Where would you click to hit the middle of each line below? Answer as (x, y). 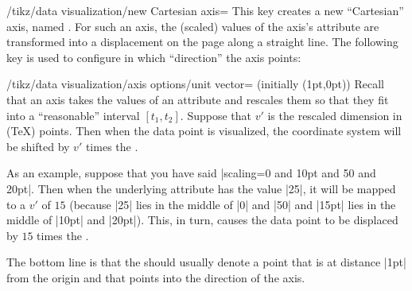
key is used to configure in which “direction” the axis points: (154, 57)
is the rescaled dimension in (335, 115)
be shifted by (38, 146)
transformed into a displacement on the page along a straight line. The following (202, 42)
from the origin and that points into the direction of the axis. (156, 277)
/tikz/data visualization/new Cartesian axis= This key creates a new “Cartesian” (205, 10)
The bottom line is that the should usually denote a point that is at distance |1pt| (206, 262)
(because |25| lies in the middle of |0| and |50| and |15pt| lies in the (233, 204)
